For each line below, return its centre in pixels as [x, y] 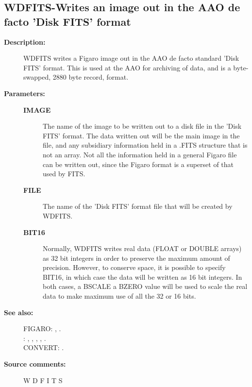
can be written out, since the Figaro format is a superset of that [138, 164]
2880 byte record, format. [91, 77]
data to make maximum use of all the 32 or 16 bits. [119, 296]
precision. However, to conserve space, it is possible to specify [134, 267]
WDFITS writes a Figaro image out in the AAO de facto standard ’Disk [131, 58]
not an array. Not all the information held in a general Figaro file [140, 154]
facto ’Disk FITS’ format [67, 21]
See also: [19, 312]
